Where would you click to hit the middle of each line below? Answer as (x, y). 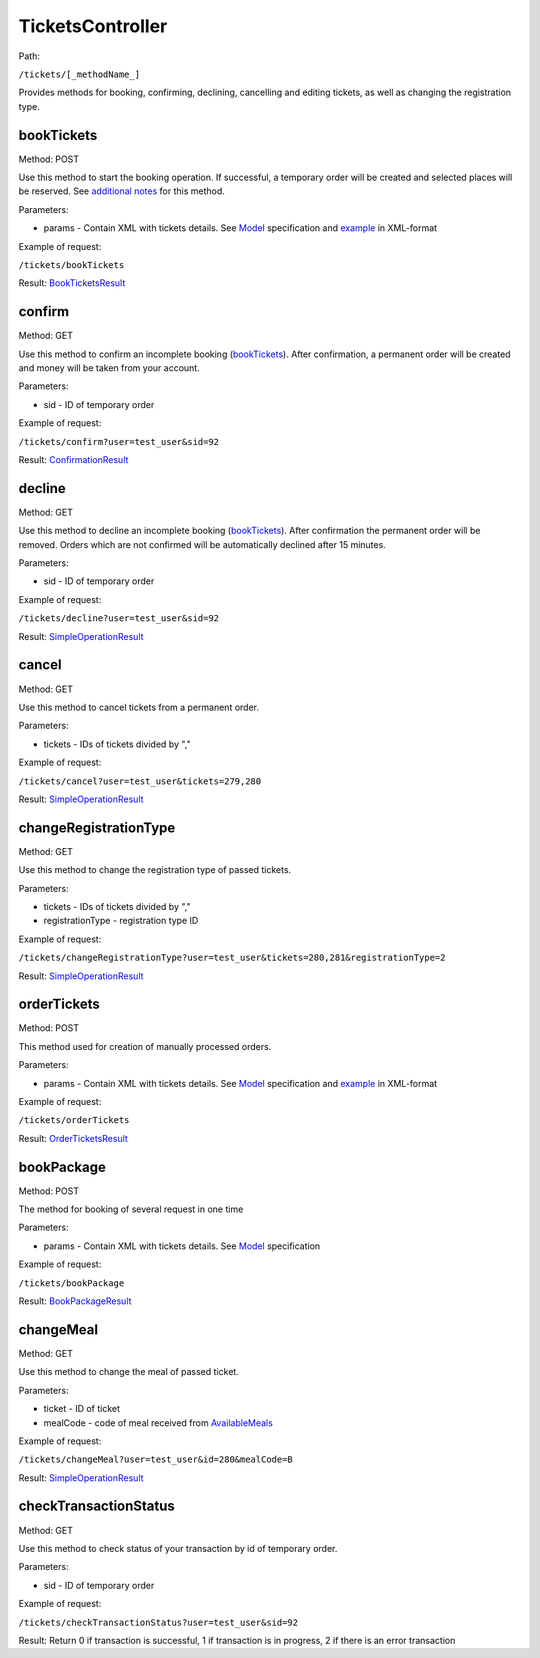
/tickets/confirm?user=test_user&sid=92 (119, 441)
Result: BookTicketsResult (72, 283)
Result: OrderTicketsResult (73, 1138)
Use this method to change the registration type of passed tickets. (155, 870)
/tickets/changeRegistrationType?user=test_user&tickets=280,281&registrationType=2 (232, 958)
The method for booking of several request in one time (131, 1209)
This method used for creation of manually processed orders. (145, 1046)
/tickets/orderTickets (74, 1120)
